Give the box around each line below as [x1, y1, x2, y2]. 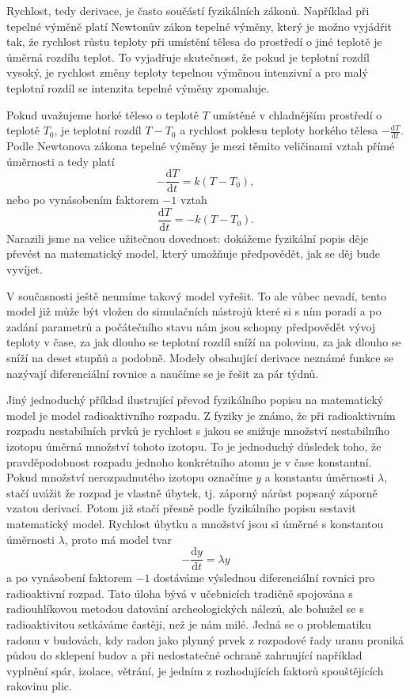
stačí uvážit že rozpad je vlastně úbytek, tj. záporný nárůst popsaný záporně [6, 484, 378, 501]
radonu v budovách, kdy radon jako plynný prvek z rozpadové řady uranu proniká [6, 631, 404, 648]
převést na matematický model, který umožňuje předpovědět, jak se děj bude [6, 245, 380, 262]
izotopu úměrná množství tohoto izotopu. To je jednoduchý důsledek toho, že [6, 438, 382, 455]
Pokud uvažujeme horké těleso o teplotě [6, 106, 199, 123]
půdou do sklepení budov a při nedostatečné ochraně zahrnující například [6, 647, 363, 663]
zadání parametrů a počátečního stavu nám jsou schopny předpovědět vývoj [6, 318, 376, 334]
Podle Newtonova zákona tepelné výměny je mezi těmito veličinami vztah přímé [6, 137, 395, 153]
